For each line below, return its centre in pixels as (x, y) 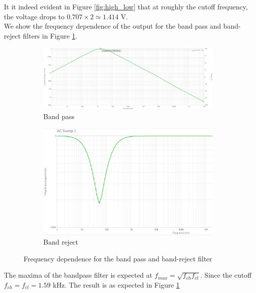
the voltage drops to (34, 16)
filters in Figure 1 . (50, 35)
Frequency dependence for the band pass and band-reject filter (118, 258)
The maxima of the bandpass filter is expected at (78, 275)
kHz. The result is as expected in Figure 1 (116, 284)
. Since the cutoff (226, 275)
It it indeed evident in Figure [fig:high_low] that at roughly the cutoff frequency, (126, 6)
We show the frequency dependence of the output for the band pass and (112, 26)
